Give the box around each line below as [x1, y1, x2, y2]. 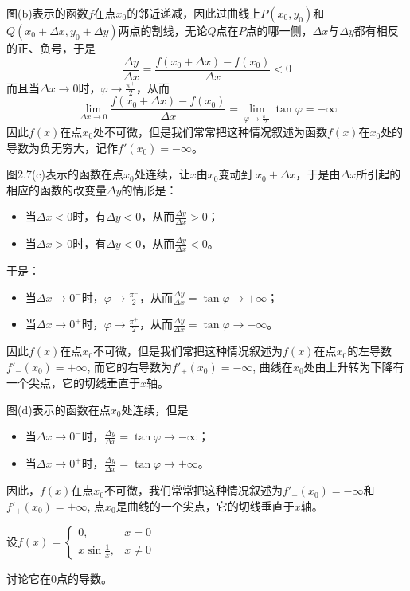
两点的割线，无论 [118, 22, 208, 38]
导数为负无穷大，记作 [6, 139, 118, 155]
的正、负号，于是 [6, 40, 96, 56]
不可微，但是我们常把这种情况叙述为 [93, 342, 283, 359]
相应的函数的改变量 [6, 181, 107, 198]
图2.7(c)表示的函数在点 [6, 166, 123, 182]
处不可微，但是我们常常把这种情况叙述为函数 [93, 123, 328, 139]
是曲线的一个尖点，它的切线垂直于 [115, 497, 295, 514]
